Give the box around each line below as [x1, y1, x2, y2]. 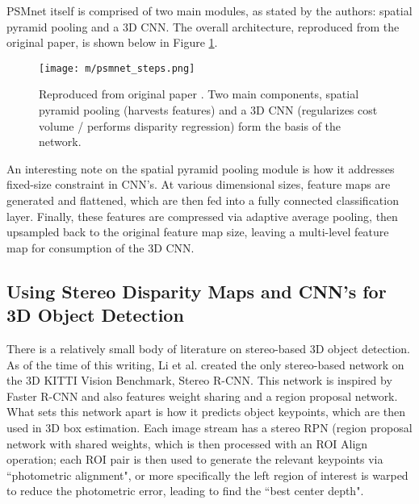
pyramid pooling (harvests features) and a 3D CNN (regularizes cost [39, 102, 378, 119]
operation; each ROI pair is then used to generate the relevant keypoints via [6, 451, 383, 468]
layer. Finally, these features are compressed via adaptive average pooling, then [6, 207, 398, 224]
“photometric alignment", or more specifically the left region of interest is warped [6, 466, 409, 483]
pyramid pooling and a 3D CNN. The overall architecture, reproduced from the [6, 18, 400, 35]
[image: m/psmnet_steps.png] [39, 62, 195, 74]
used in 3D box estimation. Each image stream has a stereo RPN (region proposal [6, 419, 413, 435]
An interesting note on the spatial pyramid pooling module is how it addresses [6, 160, 395, 177]
